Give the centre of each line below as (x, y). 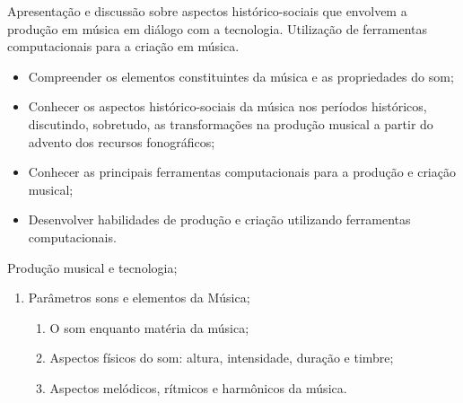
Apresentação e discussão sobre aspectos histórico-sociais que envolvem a (207, 11)
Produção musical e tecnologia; (92, 267)
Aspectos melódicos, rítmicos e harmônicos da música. (198, 387)
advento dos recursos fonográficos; (122, 141)
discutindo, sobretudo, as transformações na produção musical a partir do (231, 123)
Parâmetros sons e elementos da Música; (139, 298)
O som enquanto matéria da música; (149, 327)
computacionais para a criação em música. (123, 46)
